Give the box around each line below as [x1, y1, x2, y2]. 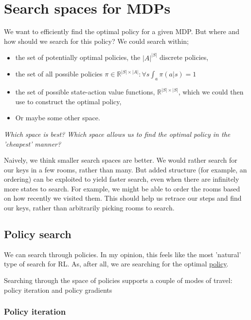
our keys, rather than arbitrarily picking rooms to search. [4, 203, 175, 213]
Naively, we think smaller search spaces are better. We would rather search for [4, 155, 237, 165]
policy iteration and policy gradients [4, 284, 112, 295]
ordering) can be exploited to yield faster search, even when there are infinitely [4, 174, 239, 184]
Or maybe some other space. [15, 113, 100, 123]
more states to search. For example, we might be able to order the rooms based [4, 183, 240, 193]
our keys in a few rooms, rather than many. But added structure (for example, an [4, 164, 247, 174]
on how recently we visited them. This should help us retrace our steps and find [4, 193, 242, 203]
